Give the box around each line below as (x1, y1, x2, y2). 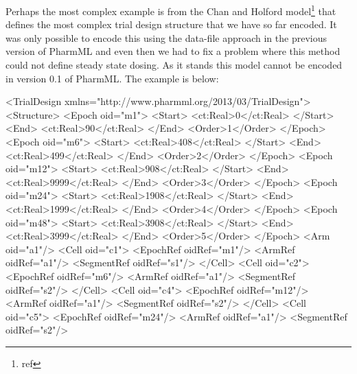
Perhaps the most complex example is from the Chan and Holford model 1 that (5, 2, 336, 18)
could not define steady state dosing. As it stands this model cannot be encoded (5, 58, 343, 72)
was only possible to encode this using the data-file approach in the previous (5, 30, 327, 45)
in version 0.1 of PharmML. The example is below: (5, 71, 219, 85)
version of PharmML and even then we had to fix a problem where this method (5, 44, 341, 58)
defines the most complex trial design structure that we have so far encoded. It (5, 17, 337, 32)
